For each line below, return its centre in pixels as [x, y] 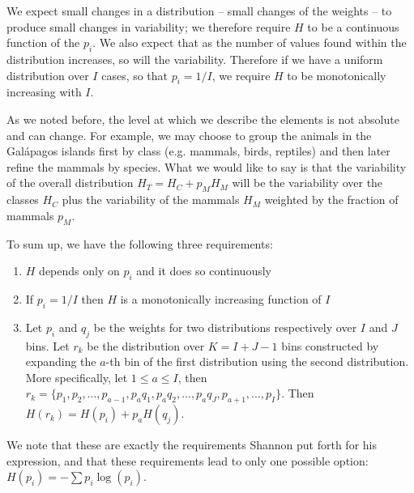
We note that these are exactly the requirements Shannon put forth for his [192, 445]
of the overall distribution [70, 183]
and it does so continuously [204, 271]
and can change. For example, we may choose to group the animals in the [189, 135]
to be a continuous [353, 26]
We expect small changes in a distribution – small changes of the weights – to [199, 11]
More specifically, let [77, 377]
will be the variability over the [307, 183]
